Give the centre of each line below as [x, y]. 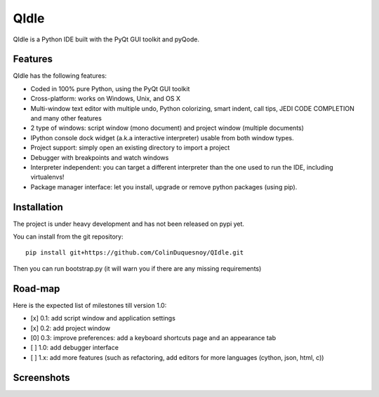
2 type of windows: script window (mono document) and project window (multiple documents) [167, 128]
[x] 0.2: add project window [71, 328]
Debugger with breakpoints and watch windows [100, 157]
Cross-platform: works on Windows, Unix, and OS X [106, 99]
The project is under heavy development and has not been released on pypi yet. [129, 224]
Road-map [36, 289]
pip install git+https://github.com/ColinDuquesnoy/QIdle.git [135, 253]
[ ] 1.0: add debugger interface [75, 348]
